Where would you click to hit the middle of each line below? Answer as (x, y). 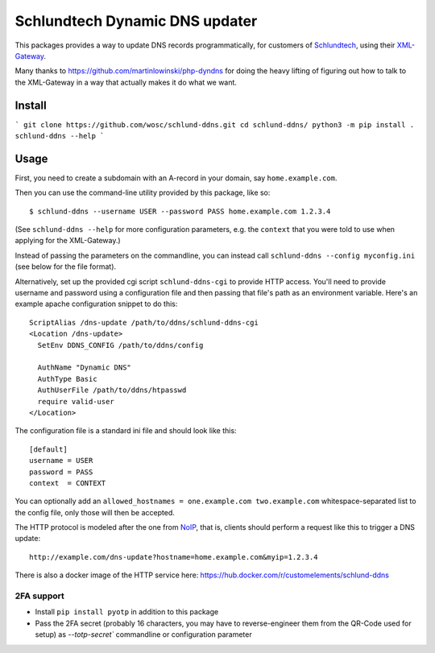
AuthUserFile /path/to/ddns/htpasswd (112, 390)
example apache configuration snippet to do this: (96, 304)
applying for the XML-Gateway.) (68, 241)
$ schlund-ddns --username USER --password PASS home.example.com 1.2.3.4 (180, 211)
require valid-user (76, 401)
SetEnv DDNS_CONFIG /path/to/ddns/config (120, 345)
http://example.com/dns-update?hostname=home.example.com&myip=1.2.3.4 (174, 557)
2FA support (39, 596)
